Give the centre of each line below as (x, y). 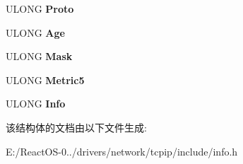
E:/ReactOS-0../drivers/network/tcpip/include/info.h (122, 151)
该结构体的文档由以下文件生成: (76, 127)
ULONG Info (36, 104)
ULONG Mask (39, 56)
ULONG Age (35, 32)
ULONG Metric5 (45, 80)
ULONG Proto (40, 8)
